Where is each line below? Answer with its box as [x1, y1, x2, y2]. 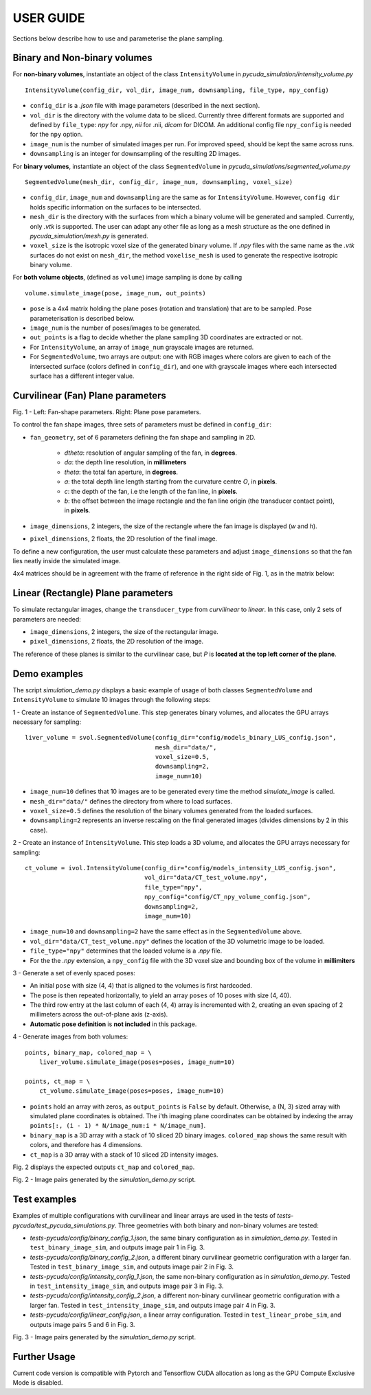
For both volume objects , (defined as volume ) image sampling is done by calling [12, 273, 243, 282]
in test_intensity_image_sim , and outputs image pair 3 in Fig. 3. [30, 1282, 224, 1290]
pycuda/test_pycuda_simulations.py [12, 1221, 115, 1229]
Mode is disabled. [12, 1379, 63, 1387]
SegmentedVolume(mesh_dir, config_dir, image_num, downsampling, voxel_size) [25, 178, 293, 185]
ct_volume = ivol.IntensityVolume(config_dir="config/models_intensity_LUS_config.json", [25, 864, 337, 872]
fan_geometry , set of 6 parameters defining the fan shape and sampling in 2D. [30, 433, 256, 441]
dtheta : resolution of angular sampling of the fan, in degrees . [64, 449, 237, 457]
